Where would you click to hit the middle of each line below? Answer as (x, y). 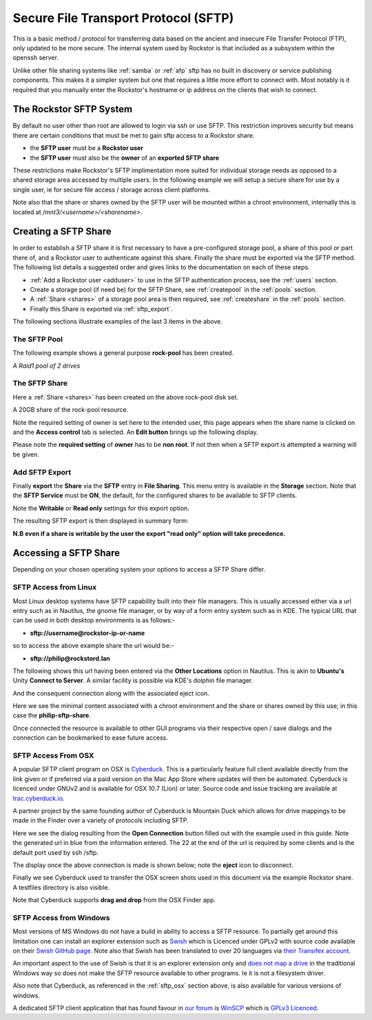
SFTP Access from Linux (54, 587)
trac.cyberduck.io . (39, 798)
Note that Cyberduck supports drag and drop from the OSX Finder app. (114, 900)
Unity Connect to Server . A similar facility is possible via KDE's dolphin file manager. (133, 680)
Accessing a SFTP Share (66, 553)
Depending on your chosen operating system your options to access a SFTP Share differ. (139, 570)
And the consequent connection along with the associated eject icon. (111, 693)
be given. (26, 454)
